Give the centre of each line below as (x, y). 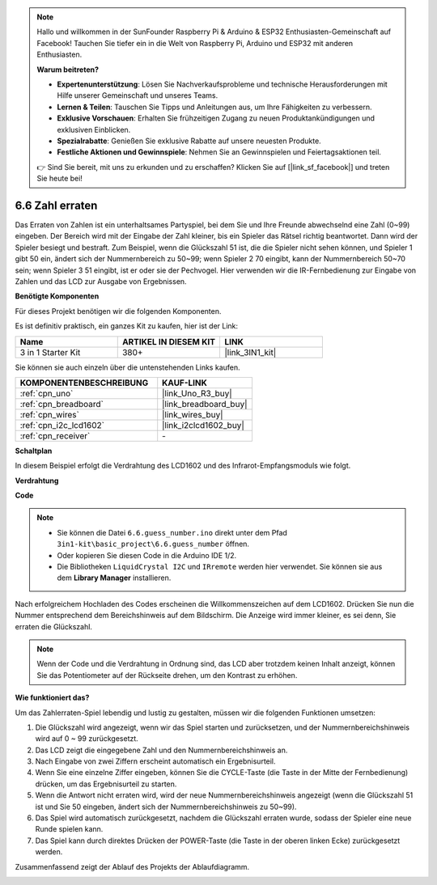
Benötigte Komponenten (57, 296)
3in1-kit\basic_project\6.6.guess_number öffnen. (153, 544)
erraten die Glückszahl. (54, 626)
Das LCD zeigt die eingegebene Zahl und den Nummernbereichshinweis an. (161, 750)
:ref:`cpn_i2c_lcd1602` (62, 425)
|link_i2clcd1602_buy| (203, 425)
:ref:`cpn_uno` (47, 393)
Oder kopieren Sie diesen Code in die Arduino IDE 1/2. (147, 555)
